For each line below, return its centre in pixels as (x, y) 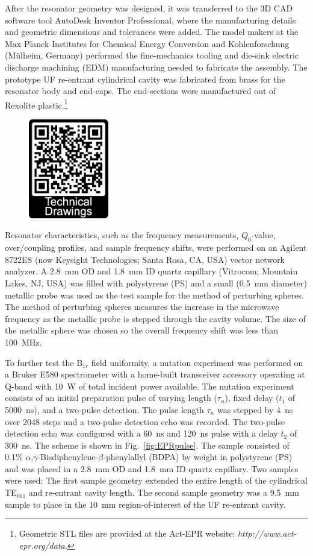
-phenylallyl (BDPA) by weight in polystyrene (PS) (198, 457)
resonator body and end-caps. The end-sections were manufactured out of (141, 91)
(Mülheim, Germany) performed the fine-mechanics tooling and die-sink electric (152, 55)
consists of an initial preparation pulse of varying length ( (111, 398)
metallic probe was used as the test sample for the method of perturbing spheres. (154, 295)
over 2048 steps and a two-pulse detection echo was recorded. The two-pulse (145, 421)
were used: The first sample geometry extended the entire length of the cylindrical (156, 480)
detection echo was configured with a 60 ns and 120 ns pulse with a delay (141, 433)
